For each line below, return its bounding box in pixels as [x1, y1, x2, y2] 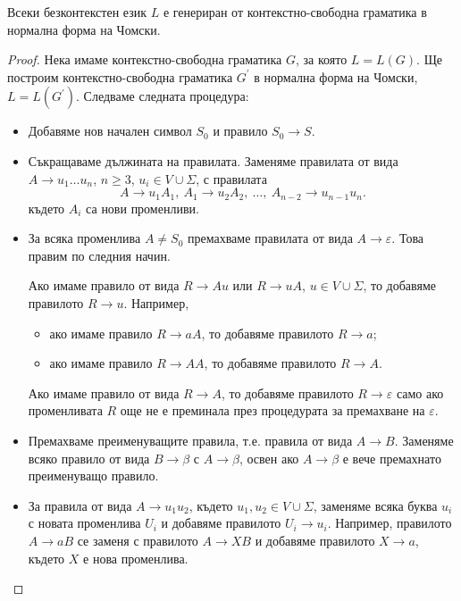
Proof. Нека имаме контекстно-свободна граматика [7, 50, 282, 69]
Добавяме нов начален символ [28, 121, 192, 140]
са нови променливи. [86, 198, 199, 217]
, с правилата [196, 169, 267, 188]
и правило [213, 121, 268, 140]
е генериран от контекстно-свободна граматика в [163, 3, 427, 21]
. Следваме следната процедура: [76, 87, 249, 105]
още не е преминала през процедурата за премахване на [120, 401, 425, 420]
